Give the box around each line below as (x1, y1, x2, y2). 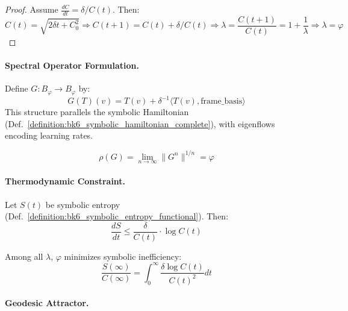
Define (5, 82, 28, 95)
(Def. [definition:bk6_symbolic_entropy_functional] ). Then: (5, 210, 229, 222)
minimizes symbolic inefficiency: (64, 250, 182, 262)
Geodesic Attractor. (5, 297, 89, 309)
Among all (5, 250, 43, 262)
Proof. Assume (5, 3, 58, 15)
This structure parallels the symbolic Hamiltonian (5, 105, 189, 118)
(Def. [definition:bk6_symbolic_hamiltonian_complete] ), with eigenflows (5, 117, 275, 130)
